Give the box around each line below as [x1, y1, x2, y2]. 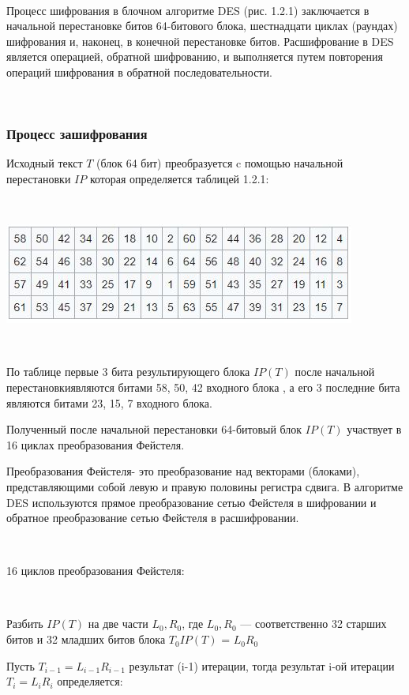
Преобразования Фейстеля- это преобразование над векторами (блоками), [6, 463, 360, 479]
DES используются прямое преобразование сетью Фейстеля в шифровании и [6, 494, 377, 510]
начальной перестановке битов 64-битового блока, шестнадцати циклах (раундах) [6, 17, 398, 34]
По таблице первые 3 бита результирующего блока [6, 363, 250, 380]
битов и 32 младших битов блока [6, 631, 166, 648]
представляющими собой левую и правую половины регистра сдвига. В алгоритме [6, 478, 403, 494]
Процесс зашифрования [6, 124, 148, 144]
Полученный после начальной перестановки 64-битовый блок [6, 421, 302, 438]
